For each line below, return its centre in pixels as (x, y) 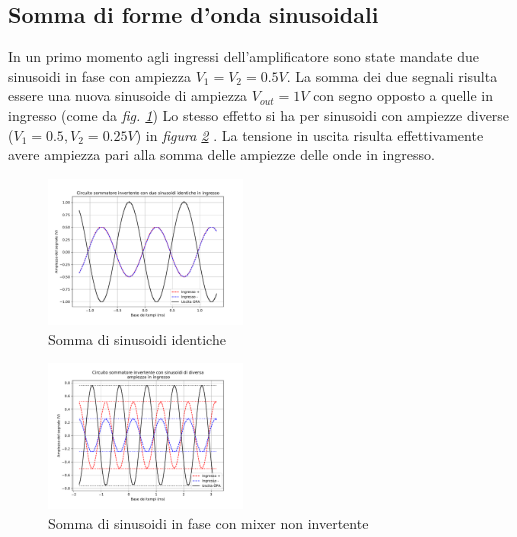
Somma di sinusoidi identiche (137, 338)
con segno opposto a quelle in (403, 95)
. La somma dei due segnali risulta (392, 75)
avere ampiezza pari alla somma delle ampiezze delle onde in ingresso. (221, 154)
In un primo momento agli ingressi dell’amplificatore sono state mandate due (243, 56)
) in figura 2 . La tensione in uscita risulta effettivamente (309, 134)
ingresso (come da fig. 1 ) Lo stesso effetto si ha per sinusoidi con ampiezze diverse (259, 114)
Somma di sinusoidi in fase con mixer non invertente (208, 523)
